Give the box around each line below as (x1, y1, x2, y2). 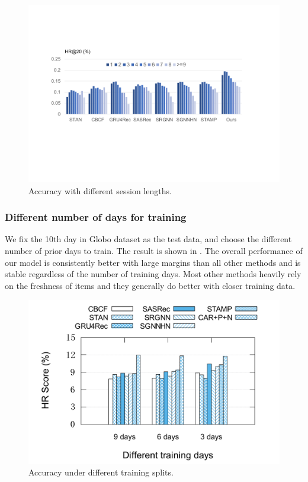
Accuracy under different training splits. (28, 465, 174, 478)
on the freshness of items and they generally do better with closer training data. (5, 279, 296, 291)
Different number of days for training (5, 210, 187, 224)
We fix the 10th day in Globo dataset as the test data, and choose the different (5, 233, 292, 245)
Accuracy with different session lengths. (28, 184, 172, 197)
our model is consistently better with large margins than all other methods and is (5, 256, 301, 268)
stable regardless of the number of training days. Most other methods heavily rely (5, 268, 301, 280)
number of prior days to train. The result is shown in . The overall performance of (5, 245, 303, 257)
